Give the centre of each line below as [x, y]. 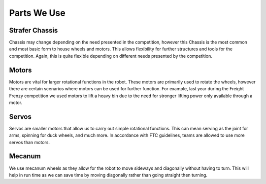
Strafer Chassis [33, 30]
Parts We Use [37, 13]
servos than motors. [30, 142]
